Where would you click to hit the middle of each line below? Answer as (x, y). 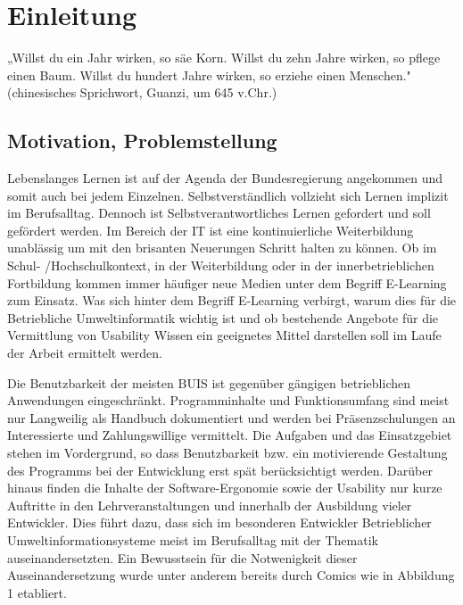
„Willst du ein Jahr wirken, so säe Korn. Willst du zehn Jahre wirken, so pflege (224, 58)
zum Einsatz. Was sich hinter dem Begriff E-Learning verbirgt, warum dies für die (232, 300)
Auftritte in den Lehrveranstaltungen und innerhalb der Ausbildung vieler (210, 505)
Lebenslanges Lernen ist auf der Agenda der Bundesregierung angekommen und (225, 178)
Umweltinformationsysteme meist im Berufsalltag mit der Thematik (193, 539)
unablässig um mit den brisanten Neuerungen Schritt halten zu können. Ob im (222, 248)
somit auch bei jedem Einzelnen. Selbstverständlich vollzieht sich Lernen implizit (228, 195)
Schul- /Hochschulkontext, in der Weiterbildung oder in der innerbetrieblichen (221, 265)
